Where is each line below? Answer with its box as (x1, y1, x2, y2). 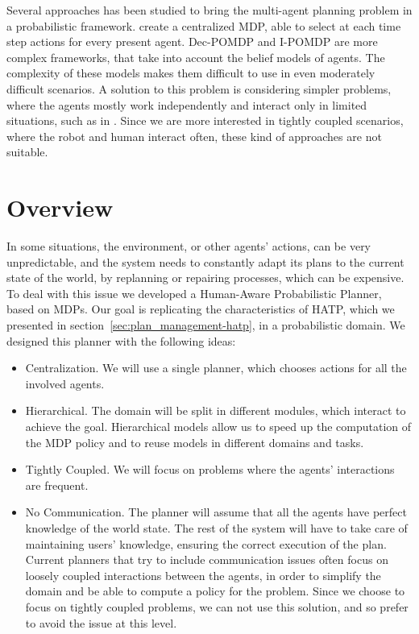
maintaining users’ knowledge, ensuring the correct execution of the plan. (25, 535, 387, 552)
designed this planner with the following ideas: (6, 332, 236, 349)
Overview (6, 191, 114, 224)
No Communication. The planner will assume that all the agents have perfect (25, 503, 407, 520)
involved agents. (25, 375, 105, 392)
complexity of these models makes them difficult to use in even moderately (6, 64, 375, 81)
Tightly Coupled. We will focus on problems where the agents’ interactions (25, 461, 395, 478)
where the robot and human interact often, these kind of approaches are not (6, 127, 382, 144)
